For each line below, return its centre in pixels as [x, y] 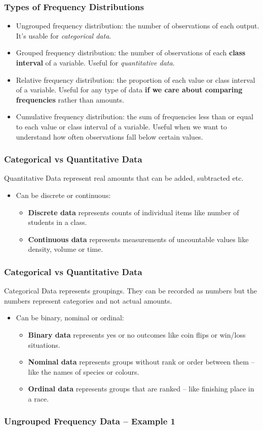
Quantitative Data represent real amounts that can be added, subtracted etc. [124, 178]
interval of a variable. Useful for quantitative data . [95, 62]
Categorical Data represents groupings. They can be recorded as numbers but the [131, 291]
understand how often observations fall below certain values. [109, 136]
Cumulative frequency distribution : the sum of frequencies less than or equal [135, 117]
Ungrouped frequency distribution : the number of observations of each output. [138, 26]
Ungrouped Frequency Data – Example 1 [90, 421]
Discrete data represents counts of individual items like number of [134, 212]
